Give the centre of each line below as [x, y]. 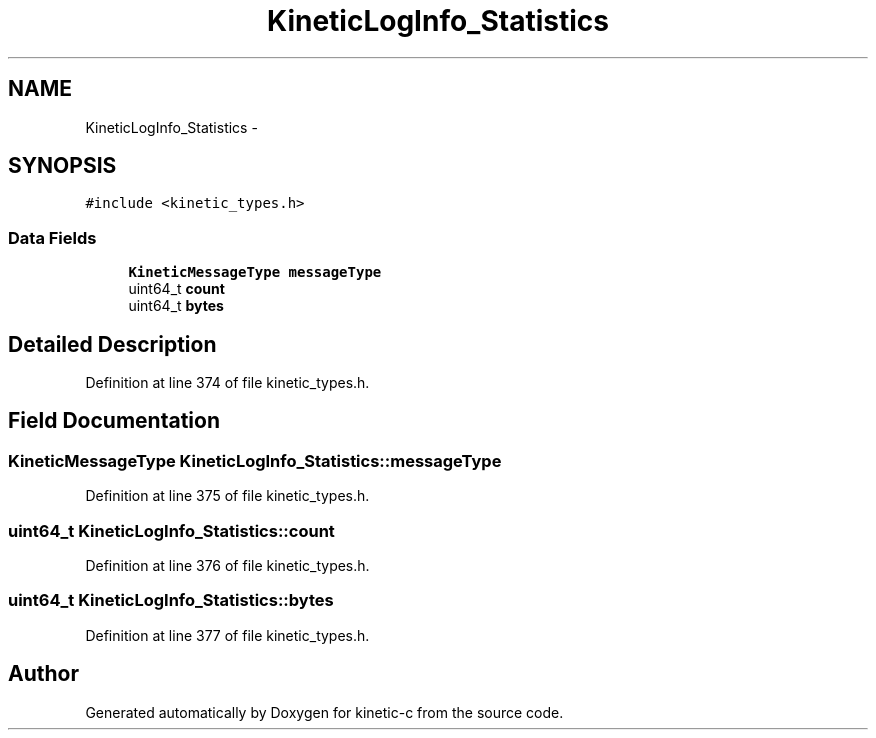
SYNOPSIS [62, 166]
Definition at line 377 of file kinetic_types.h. [227, 635]
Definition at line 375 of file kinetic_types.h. [227, 496]
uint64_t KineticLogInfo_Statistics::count [171, 530]
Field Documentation [114, 421]
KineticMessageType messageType [255, 272]
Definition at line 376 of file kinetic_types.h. [227, 565]
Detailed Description [112, 344]
